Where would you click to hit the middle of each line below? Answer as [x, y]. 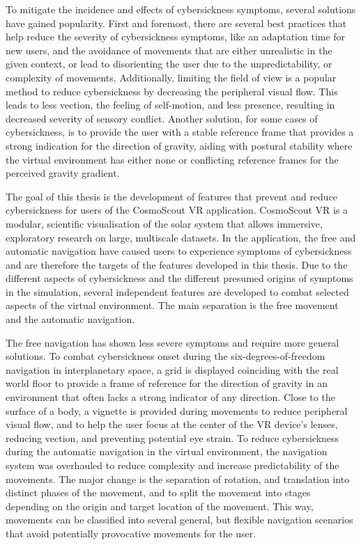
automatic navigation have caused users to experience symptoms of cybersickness [179, 251]
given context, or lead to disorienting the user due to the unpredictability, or [169, 64]
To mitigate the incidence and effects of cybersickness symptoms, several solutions [181, 9]
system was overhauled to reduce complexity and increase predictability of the [172, 465]
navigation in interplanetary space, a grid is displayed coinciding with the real [172, 369]
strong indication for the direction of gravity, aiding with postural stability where [179, 145]
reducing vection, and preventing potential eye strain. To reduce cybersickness [172, 437]
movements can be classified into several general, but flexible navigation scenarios [179, 520]
